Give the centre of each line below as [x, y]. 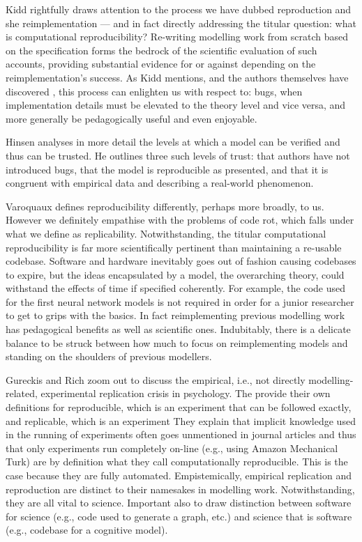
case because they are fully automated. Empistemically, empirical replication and [179, 475]
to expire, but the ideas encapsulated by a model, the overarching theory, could [175, 274]
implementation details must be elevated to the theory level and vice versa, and [176, 105]
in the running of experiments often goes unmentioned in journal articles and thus [181, 434]
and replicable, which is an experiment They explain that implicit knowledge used [181, 420]
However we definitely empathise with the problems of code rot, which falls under [180, 220]
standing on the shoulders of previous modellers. [109, 356]
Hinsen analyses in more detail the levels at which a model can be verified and [173, 142]
